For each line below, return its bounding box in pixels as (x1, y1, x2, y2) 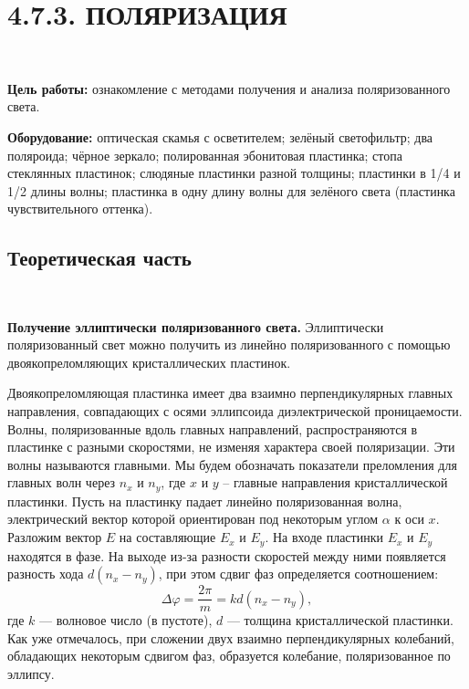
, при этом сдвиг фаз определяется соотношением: (158, 564, 439, 583)
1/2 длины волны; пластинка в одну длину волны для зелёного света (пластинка (7, 181, 455, 200)
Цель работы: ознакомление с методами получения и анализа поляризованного (7, 78, 451, 98)
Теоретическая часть (7, 244, 192, 272)
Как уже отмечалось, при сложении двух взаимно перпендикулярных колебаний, (7, 628, 454, 647)
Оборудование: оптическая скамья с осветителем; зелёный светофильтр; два (7, 127, 433, 146)
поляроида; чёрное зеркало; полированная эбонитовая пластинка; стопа (7, 145, 402, 164)
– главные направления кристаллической (223, 473, 448, 492)
